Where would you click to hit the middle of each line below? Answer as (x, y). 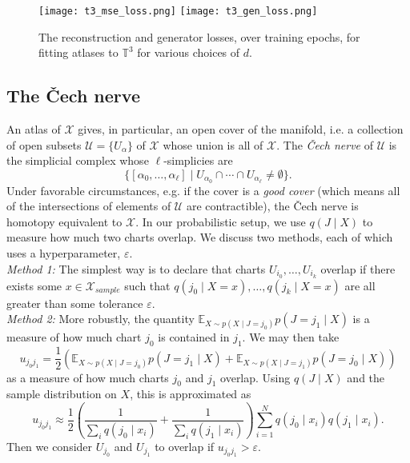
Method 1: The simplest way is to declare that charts (136, 268)
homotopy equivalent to (64, 221)
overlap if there (358, 268)
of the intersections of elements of (89, 206)
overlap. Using (255, 377)
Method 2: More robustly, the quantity (100, 319)
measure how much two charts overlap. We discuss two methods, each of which (200, 237)
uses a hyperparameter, (64, 253)
